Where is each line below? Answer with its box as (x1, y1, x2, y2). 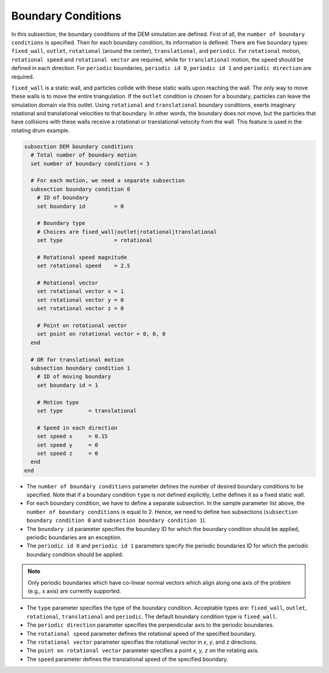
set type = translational (37, 407, 137, 414)
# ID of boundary (37, 194, 89, 201)
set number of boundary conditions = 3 (30, 160, 150, 167)
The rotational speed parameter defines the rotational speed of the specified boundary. (26, 630, 256, 637)
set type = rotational (37, 237, 153, 244)
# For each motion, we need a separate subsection (30, 177, 185, 184)
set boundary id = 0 (37, 203, 124, 210)
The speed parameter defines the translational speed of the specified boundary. (26, 655, 228, 663)
